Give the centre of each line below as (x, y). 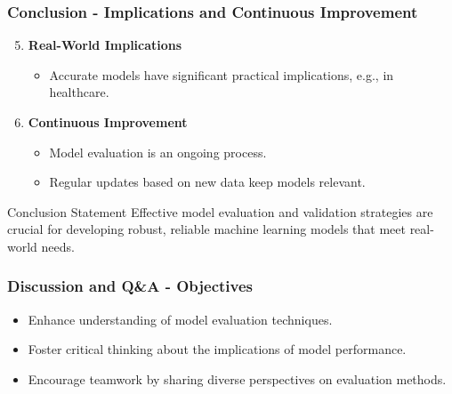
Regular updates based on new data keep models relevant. (207, 182)
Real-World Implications (105, 45)
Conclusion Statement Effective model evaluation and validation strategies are (220, 211)
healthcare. (79, 92)
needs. (58, 246)
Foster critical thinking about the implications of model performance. (217, 349)
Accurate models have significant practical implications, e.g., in (222, 74)
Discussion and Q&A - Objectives (130, 286)
